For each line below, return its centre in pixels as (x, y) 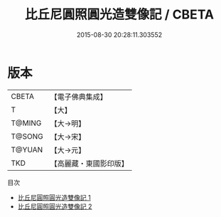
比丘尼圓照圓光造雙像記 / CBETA (119, 15)
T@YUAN (27, 149)
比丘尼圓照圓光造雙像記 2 (55, 206)
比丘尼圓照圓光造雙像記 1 (54, 197)
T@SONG (27, 136)
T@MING (26, 123)
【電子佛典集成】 (79, 97)
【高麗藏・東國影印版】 (90, 163)
